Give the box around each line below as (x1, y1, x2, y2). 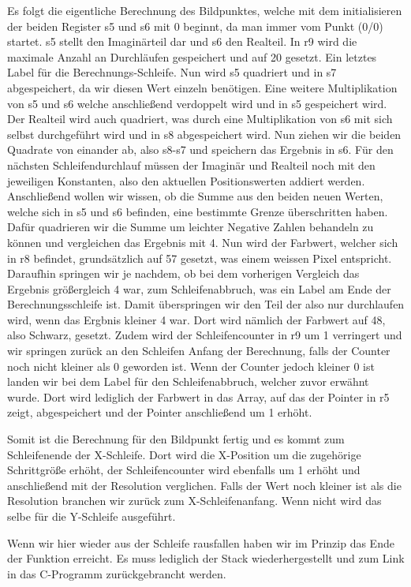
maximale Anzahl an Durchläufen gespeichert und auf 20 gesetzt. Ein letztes (7, 48, 377, 65)
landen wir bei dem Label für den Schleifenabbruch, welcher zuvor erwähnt (7, 373, 369, 390)
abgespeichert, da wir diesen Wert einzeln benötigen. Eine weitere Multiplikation (7, 79, 398, 95)
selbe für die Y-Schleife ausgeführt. (7, 508, 176, 524)
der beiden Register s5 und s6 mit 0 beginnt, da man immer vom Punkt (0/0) (7, 17, 383, 34)
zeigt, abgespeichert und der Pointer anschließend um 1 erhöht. (7, 404, 312, 421)
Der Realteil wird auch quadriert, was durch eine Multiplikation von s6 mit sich (7, 110, 393, 127)
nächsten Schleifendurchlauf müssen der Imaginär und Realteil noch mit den (7, 156, 376, 173)
